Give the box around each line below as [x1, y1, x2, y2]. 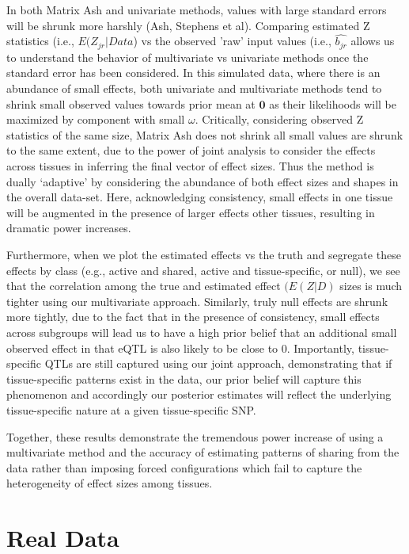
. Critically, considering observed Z [195, 111, 364, 128]
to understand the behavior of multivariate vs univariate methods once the [6, 48, 369, 65]
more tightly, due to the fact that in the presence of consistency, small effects [6, 308, 380, 325]
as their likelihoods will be [269, 95, 396, 112]
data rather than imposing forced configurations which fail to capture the [6, 459, 362, 476]
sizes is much [339, 277, 403, 294]
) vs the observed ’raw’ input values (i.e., [133, 32, 331, 49]
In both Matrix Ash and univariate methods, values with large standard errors [6, 2, 387, 17]
